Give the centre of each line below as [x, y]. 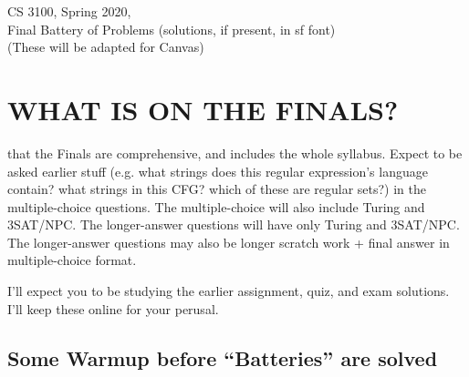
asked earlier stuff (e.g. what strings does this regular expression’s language [218, 171]
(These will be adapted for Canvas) [106, 47]
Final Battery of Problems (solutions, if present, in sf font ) [172, 29]
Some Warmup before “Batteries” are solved [223, 357]
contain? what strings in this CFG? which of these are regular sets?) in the [217, 189]
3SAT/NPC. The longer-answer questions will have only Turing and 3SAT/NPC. [234, 224]
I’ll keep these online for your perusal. [113, 308]
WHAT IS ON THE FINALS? [203, 109]
